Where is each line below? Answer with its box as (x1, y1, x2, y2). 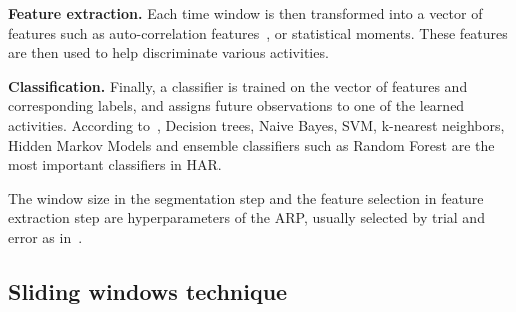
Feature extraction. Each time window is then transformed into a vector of (8, 3, 483, 23)
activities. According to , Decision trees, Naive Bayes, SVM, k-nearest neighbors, (8, 114, 505, 135)
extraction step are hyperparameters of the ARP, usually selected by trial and (8, 207, 485, 228)
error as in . (8, 226, 83, 247)
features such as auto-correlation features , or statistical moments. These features (8, 22, 508, 43)
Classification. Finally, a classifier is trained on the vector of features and (8, 75, 468, 96)
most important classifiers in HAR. (8, 154, 222, 175)
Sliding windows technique (8, 275, 288, 306)
